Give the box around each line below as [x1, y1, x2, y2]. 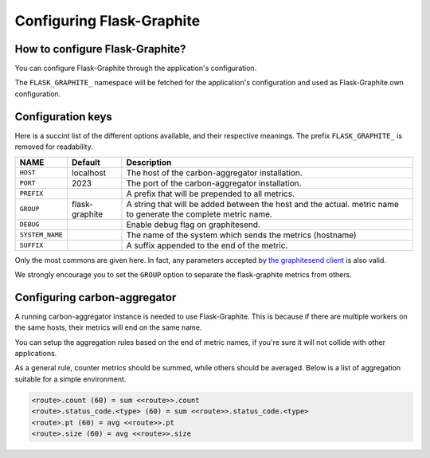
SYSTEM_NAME [19, 231, 63, 239]
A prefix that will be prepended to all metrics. [126, 188, 295, 199]
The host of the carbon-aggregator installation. [126, 167, 303, 178]
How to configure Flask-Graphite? [14, 42, 186, 56]
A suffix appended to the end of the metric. [126, 240, 288, 251]
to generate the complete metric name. [126, 208, 272, 219]
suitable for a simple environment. [14, 374, 127, 384]
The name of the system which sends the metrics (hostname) [126, 229, 357, 241]
